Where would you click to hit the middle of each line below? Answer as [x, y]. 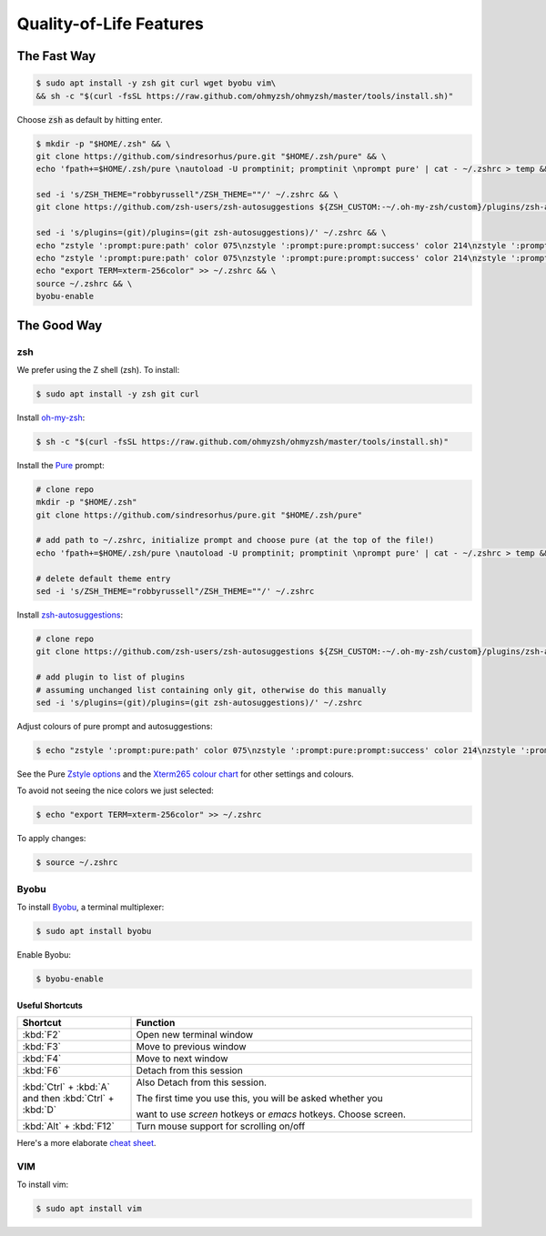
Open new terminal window [195, 1034]
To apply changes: [51, 839]
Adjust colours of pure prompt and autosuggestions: [115, 726]
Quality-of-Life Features [111, 24]
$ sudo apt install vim [89, 1209]
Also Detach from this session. [202, 1082]
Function [156, 1022]
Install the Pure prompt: [61, 465]
